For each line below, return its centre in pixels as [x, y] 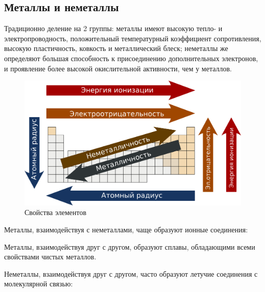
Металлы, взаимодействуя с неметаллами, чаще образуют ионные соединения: [126, 230]
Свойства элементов [56, 212]
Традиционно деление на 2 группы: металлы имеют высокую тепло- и [113, 28]
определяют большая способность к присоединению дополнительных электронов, [131, 58]
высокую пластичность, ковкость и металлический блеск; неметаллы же [116, 48]
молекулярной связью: [39, 284]
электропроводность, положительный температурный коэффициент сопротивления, [133, 38]
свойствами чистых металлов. [50, 257]
